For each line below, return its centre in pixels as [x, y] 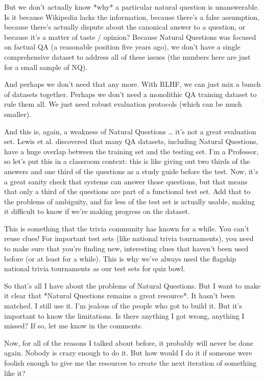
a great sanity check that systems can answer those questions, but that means [126, 181]
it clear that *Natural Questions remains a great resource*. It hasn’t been [120, 295]
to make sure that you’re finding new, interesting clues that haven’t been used [126, 248]
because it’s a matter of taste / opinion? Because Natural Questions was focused [130, 37]
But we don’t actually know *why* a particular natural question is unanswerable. [132, 7]
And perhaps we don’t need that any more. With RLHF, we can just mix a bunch [132, 84]
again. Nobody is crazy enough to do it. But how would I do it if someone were [128, 353]
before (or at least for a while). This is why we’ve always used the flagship [120, 258]
